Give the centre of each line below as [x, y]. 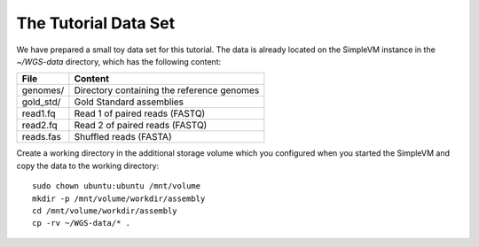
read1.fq [39, 113]
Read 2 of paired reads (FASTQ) [141, 126]
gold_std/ [41, 102]
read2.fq [39, 126]
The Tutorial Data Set [96, 23]
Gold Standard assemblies [129, 102]
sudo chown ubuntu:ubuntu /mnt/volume [117, 186]
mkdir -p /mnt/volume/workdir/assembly [119, 198]
